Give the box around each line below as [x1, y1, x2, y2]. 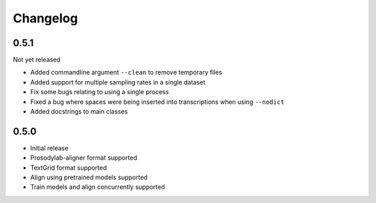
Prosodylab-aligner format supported [30, 153, 138, 162]
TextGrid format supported [30, 163, 107, 172]
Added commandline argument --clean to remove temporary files [30, 68, 223, 77]
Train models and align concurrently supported [30, 183, 165, 191]
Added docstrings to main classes [30, 107, 128, 116]
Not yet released [13, 56, 61, 64]
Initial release [30, 144, 69, 152]
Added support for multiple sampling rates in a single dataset [30, 77, 205, 87]
